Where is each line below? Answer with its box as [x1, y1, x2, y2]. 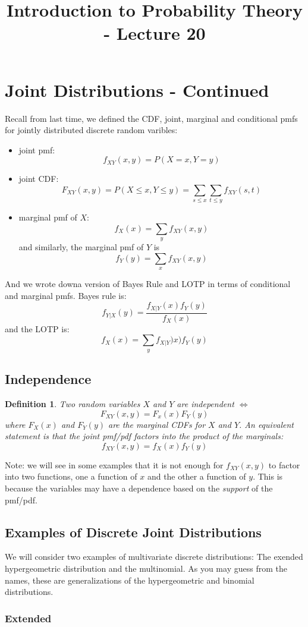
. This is [253, 470, 283, 483]
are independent [177, 398, 234, 410]
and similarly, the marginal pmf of [18, 241, 144, 253]
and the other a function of [147, 470, 246, 483]
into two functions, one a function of [5, 470, 137, 483]
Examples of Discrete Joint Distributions [5, 522, 262, 541]
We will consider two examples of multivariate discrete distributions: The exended [5, 550, 303, 563]
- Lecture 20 [103, 21, 206, 45]
